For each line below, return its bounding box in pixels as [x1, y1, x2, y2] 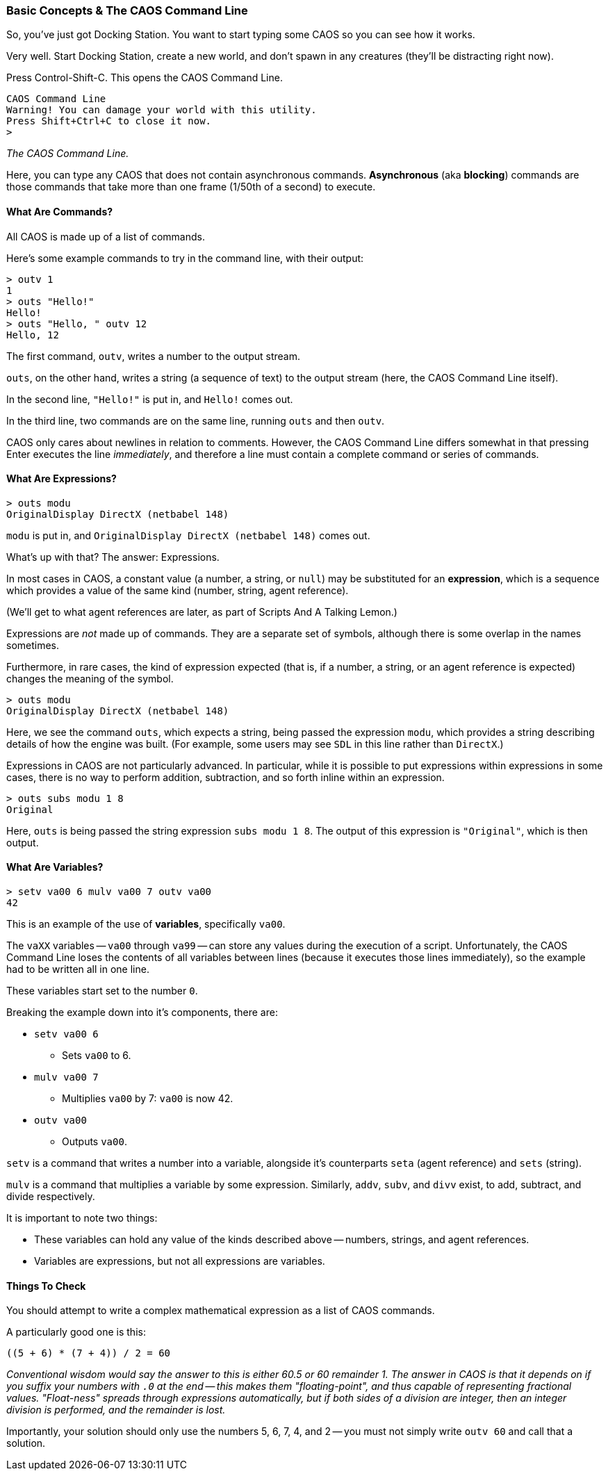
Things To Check [6, 1279, 86, 1292]
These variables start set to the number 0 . [6, 985, 198, 997]
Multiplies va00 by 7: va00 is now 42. [62, 1092, 233, 1105]
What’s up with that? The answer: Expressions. [6, 550, 220, 563]
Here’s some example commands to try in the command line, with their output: [6, 252, 364, 264]
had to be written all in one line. [6, 963, 149, 976]
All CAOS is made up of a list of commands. [6, 230, 206, 243]
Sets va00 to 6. [62, 1049, 131, 1062]
